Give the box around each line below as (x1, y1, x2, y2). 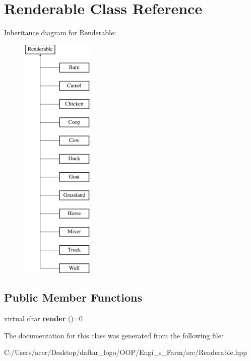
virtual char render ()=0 (4, 313, 83, 324)
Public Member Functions (4, 290, 142, 305)
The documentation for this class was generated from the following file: (4, 330, 223, 340)
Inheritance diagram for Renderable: (4, 27, 116, 38)
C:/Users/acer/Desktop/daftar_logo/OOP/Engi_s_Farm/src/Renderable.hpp (4, 347, 247, 357)
